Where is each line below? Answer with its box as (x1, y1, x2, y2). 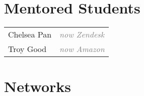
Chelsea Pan (8, 28, 52, 40)
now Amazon (59, 43, 105, 55)
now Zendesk (59, 28, 105, 40)
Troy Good (8, 43, 47, 55)
